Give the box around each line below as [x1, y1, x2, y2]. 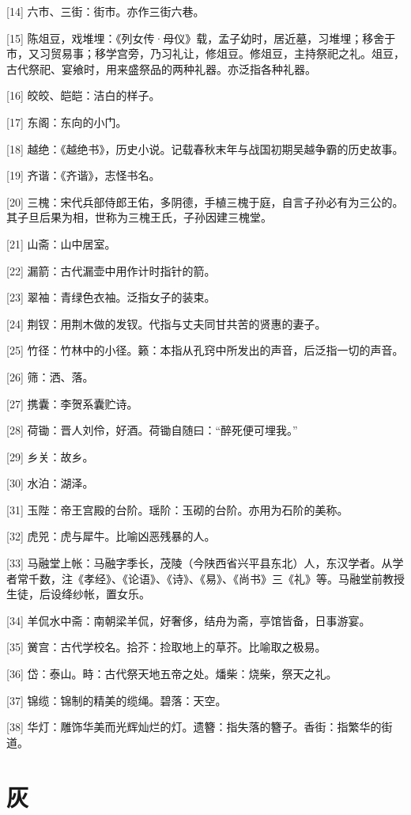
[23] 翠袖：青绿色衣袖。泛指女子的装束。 [6, 289, 216, 305]
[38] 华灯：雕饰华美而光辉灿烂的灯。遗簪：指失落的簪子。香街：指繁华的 [6, 718, 382, 735]
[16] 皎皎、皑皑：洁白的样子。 [6, 87, 160, 104]
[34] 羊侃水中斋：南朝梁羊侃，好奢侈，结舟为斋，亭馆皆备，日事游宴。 [6, 612, 371, 628]
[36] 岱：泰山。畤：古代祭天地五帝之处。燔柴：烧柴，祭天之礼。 [6, 665, 337, 682]
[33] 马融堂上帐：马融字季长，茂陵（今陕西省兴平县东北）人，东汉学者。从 [6, 555, 393, 571]
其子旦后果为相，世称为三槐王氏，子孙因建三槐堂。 [6, 209, 272, 226]
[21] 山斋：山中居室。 [6, 235, 116, 252]
